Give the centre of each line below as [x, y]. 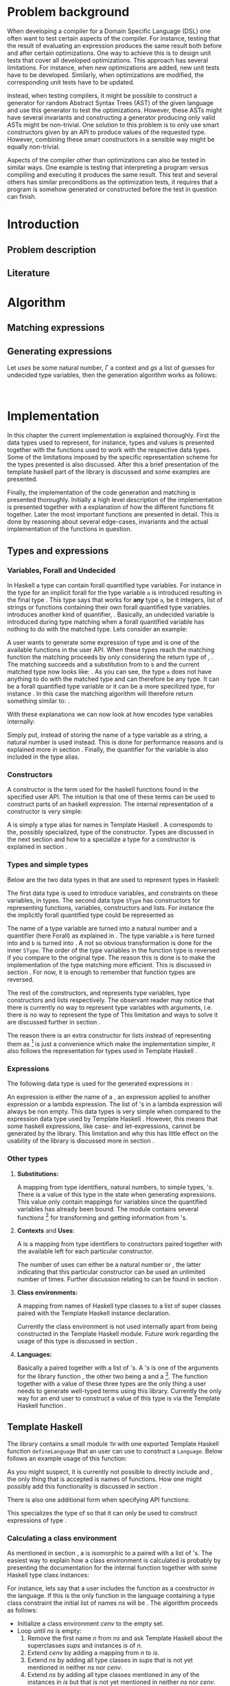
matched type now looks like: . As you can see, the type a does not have [110, 671]
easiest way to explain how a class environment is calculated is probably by [114, 1560]
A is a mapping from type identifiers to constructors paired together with [119, 1244]
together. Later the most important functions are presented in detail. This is [113, 515]
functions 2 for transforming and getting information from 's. [102, 1217]
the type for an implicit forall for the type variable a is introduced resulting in [114, 592]
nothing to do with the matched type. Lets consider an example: [97, 629]
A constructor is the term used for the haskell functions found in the [103, 790]
